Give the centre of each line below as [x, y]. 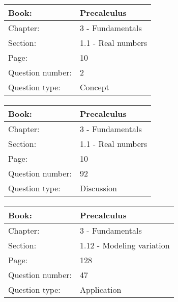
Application [101, 289]
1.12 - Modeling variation [125, 245]
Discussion [98, 188]
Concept [95, 87]
